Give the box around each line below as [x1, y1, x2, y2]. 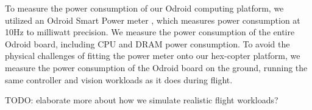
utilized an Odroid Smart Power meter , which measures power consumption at [5, 13, 300, 26]
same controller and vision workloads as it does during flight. [5, 73, 233, 86]
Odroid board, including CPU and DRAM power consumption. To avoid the [5, 37, 290, 50]
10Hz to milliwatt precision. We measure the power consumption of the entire [5, 26, 295, 38]
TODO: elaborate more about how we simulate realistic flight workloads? [5, 94, 278, 106]
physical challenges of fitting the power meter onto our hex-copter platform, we [5, 49, 300, 62]
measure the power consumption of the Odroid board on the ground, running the [5, 61, 308, 74]
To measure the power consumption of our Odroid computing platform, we [5, 2, 284, 14]
